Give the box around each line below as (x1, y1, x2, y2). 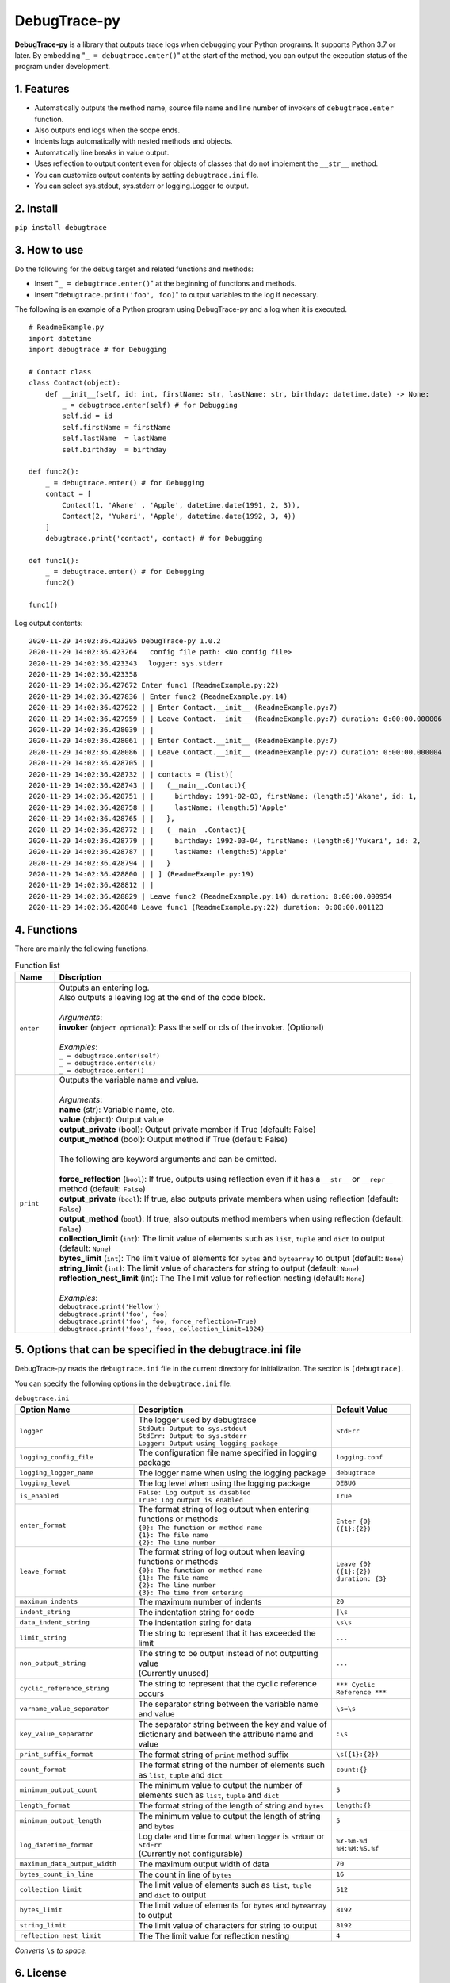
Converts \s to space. (14, 1946, 87, 1955)
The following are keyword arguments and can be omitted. (59, 1153, 277, 1164)
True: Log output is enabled (138, 1495, 243, 1504)
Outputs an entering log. (59, 982, 150, 993)
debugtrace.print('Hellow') (59, 1302, 161, 1310)
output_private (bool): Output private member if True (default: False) (59, 1123, 316, 1134)
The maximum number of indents (138, 1596, 262, 1607)
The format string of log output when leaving (138, 1546, 305, 1557)
